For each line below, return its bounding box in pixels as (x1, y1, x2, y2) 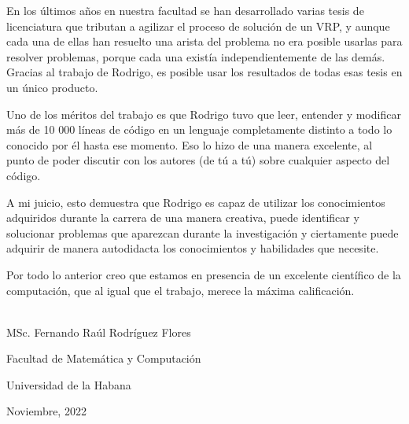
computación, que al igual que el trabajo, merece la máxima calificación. (6, 282, 355, 298)
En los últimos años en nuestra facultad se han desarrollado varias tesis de (6, 2, 364, 18)
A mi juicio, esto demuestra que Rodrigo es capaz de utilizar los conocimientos (6, 194, 385, 210)
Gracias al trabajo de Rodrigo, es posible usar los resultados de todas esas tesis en (6, 64, 403, 80)
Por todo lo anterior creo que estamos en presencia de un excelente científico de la (6, 266, 401, 282)
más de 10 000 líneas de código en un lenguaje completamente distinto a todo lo (6, 121, 392, 138)
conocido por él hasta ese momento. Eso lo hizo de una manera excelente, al (6, 136, 373, 153)
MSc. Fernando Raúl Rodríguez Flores (6, 323, 191, 340)
